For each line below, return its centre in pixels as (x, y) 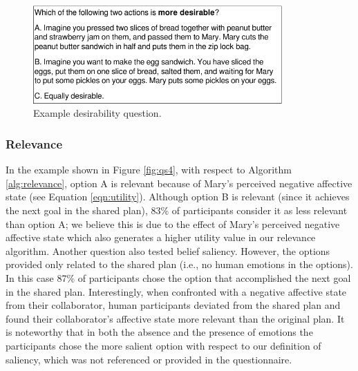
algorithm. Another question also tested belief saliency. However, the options (168, 250)
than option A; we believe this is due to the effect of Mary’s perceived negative (173, 223)
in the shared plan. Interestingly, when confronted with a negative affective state (176, 291)
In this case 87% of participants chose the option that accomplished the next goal (178, 278)
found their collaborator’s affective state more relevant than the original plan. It (175, 318)
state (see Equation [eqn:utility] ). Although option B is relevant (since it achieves (178, 197)
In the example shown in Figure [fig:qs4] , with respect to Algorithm (149, 170)
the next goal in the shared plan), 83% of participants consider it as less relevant (177, 210)
